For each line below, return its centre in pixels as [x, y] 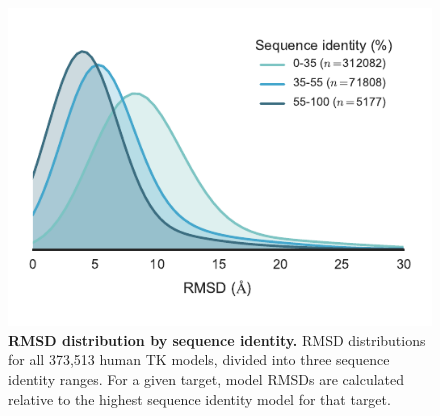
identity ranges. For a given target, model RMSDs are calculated [206, 378]
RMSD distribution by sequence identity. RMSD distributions [217, 339]
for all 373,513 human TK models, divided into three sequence [199, 359]
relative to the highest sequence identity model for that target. [199, 398]
